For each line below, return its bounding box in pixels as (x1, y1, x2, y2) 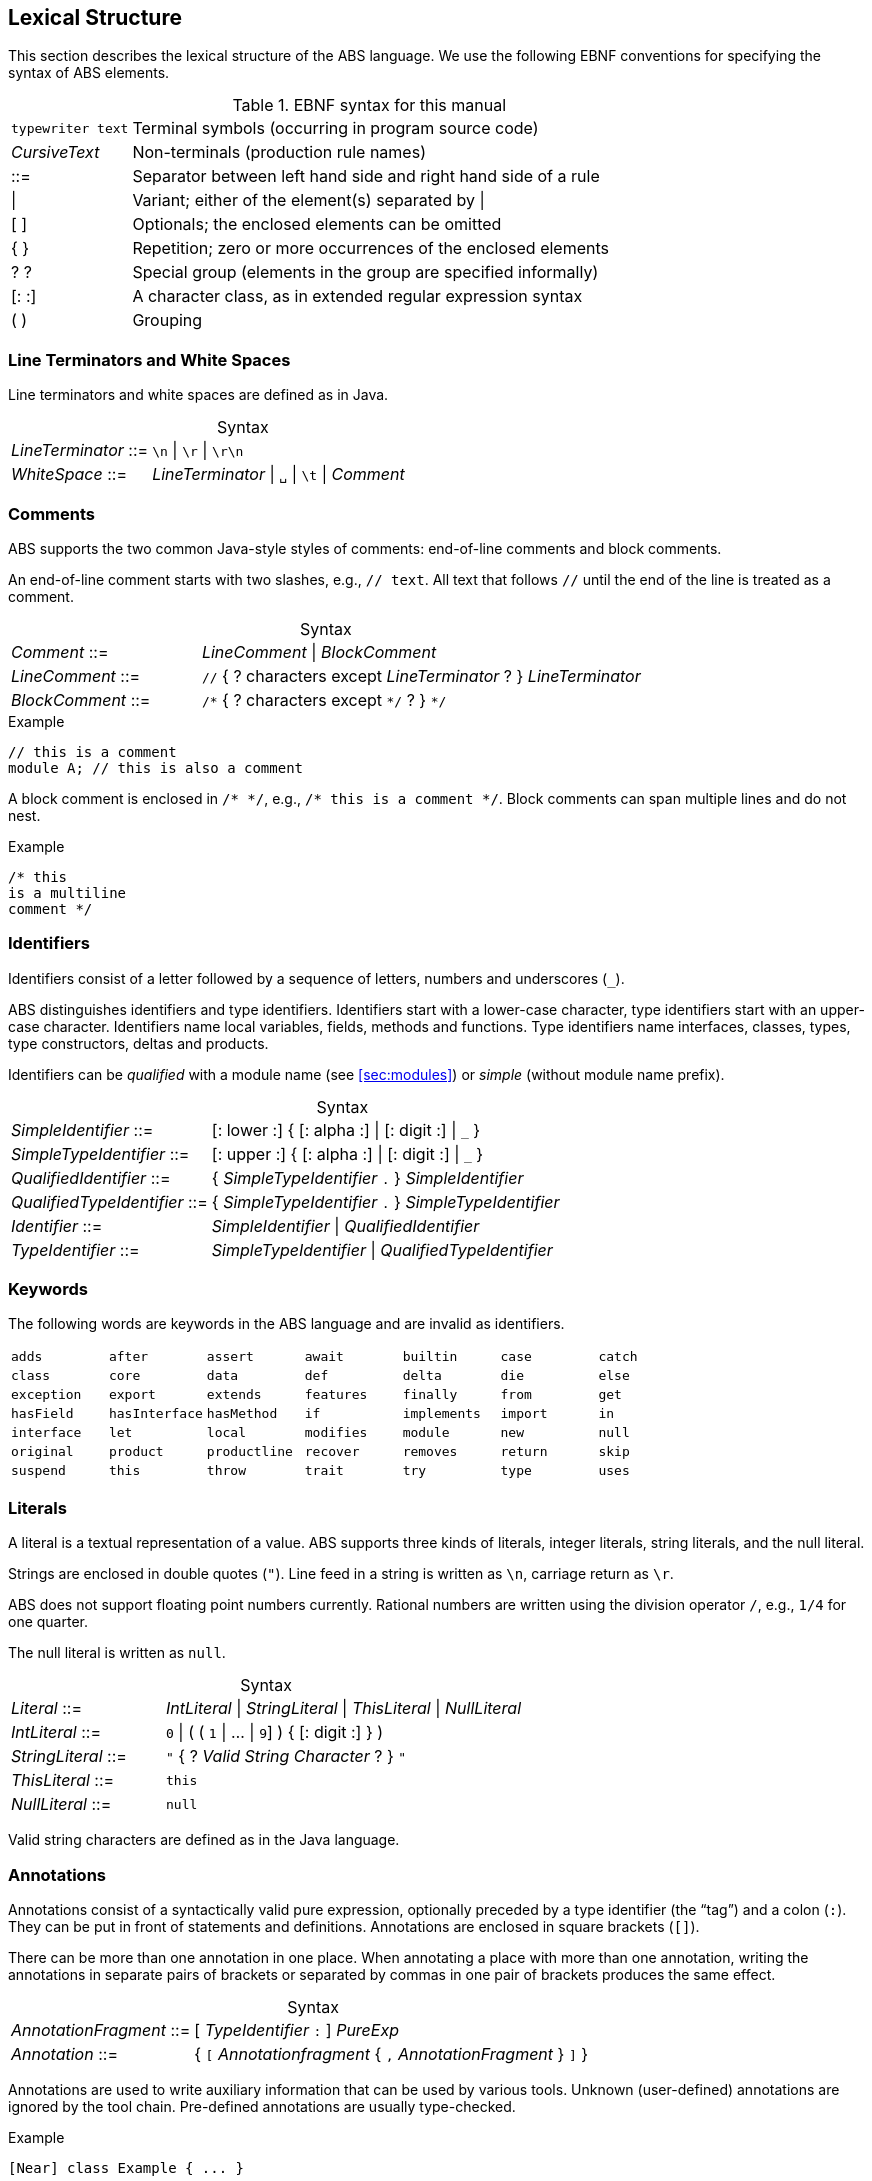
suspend (11, 1463, 66, 1479)
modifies (304, 1425, 368, 1441)
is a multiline (8, 884, 127, 901)
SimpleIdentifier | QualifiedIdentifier (211, 1215, 480, 1236)
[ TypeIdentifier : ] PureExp (194, 2019, 399, 2040)
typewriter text (11, 120, 129, 136)
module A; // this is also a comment (8, 759, 304, 776)
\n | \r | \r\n (152, 440, 244, 461)
